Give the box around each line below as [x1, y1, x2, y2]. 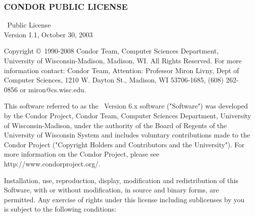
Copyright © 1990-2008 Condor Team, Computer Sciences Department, [4, 46, 219, 56]
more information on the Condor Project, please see [4, 149, 159, 159]
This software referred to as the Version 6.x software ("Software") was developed [4, 101, 248, 111]
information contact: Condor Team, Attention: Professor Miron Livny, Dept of [4, 65, 239, 75]
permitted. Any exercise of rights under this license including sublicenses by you [4, 194, 245, 204]
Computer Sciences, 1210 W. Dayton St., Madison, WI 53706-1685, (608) [4, 75, 224, 85]
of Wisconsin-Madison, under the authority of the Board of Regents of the [4, 120, 227, 130]
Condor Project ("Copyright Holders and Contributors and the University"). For [4, 139, 245, 149]
